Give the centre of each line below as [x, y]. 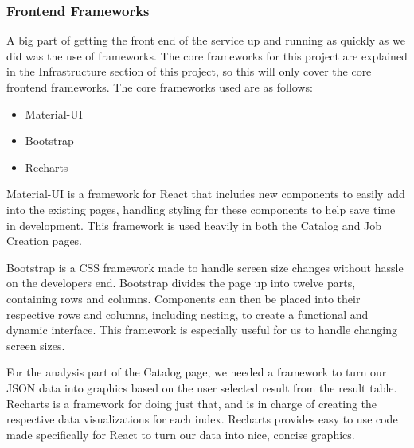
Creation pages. [45, 241]
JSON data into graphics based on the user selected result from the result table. [202, 387]
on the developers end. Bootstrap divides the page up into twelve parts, [181, 283]
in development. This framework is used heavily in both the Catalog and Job [194, 225]
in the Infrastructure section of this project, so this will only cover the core [189, 71]
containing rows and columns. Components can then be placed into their [184, 298]
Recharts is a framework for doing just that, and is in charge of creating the [192, 403]
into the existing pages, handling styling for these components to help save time [201, 209]
